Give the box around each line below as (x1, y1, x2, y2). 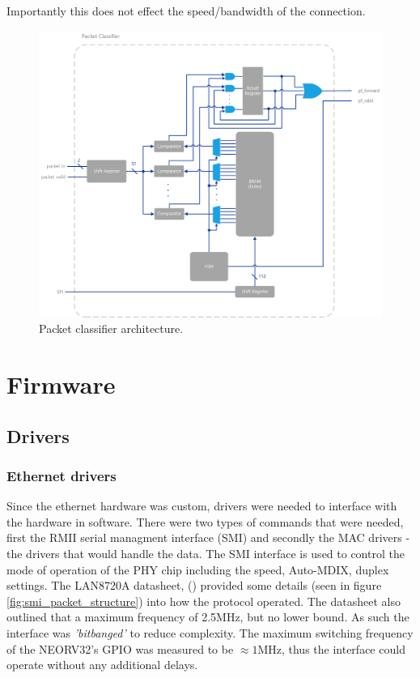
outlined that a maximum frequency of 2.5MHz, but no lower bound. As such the (6, 608, 409, 625)
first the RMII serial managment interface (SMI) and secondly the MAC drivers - (6, 529, 410, 546)
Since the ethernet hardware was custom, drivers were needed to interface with (6, 497, 397, 514)
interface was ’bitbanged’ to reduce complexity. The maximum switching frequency (6, 624, 414, 641)
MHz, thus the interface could (257, 640, 405, 657)
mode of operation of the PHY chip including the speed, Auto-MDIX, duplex (6, 561, 389, 578)
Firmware (6, 367, 116, 400)
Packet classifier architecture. (39, 320, 184, 337)
